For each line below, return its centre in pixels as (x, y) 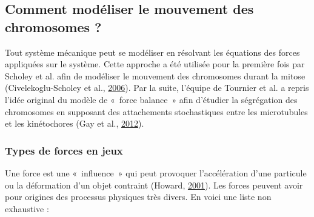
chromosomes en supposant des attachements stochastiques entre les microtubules (156, 111)
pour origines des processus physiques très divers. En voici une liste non (138, 197)
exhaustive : (27, 208)
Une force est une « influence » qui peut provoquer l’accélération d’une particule (156, 172)
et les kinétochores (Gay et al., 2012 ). (75, 123)
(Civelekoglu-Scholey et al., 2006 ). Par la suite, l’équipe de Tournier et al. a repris (157, 88)
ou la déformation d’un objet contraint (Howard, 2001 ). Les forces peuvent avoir (154, 185)
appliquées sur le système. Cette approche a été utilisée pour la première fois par (155, 64)
